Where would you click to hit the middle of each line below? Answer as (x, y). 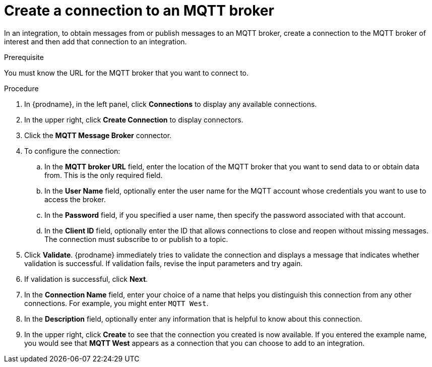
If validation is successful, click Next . (86, 279)
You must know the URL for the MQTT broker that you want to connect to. (127, 73)
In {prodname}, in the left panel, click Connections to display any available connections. (171, 104)
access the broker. (75, 199)
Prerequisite (24, 57)
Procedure (21, 88)
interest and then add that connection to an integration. (96, 41)
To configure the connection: (72, 151)
